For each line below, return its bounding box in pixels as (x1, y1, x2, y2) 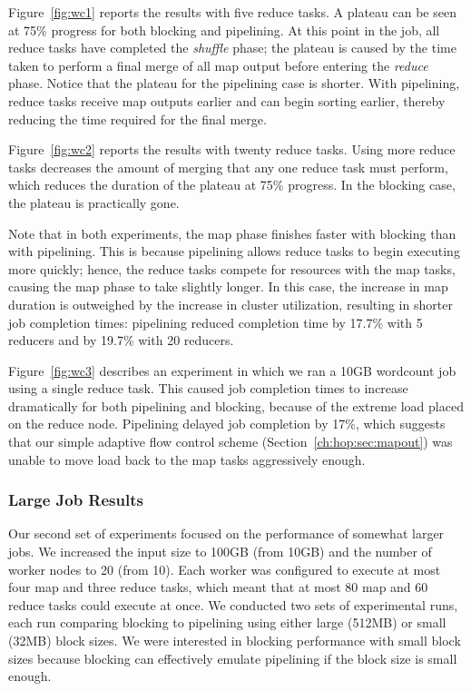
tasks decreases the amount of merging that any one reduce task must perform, (8, 157, 448, 176)
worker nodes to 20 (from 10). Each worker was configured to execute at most (8, 559, 441, 578)
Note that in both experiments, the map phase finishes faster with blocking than (8, 223, 456, 242)
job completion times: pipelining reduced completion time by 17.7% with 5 (8, 312, 423, 331)
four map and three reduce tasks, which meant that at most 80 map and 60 (8, 577, 428, 597)
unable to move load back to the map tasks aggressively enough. (8, 449, 366, 469)
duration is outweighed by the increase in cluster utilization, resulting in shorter (8, 294, 453, 313)
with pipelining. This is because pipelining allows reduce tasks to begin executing (8, 242, 460, 261)
